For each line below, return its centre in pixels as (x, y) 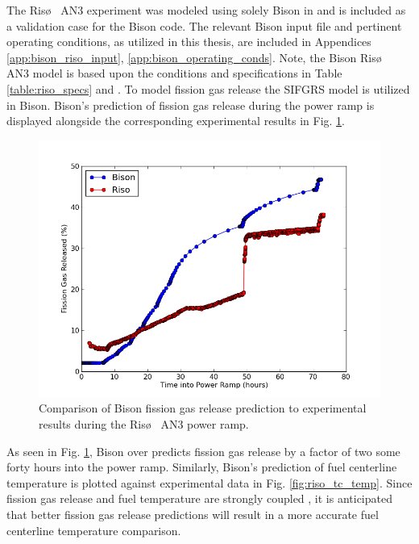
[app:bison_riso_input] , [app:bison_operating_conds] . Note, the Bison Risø (194, 57)
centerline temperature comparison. (94, 530)
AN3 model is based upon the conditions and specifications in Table (174, 73)
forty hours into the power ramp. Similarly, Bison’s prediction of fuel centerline (202, 467)
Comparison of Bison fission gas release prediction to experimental (203, 408)
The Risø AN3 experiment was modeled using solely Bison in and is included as (206, 10)
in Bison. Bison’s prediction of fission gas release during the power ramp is (191, 105)
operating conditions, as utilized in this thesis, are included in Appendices (189, 42)
